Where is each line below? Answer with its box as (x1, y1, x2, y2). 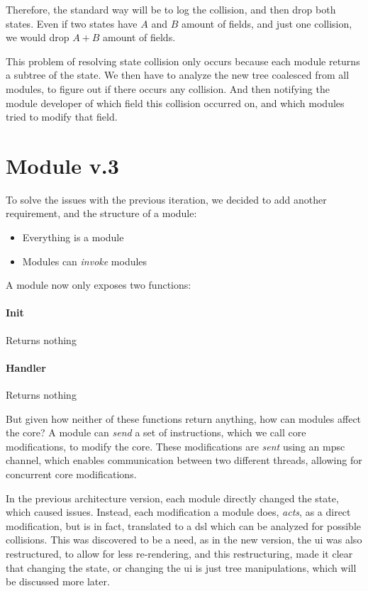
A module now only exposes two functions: (6, 277, 191, 292)
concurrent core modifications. (6, 467, 137, 481)
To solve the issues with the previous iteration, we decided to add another (6, 192, 327, 206)
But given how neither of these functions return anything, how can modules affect (6, 411, 362, 426)
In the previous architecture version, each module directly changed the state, (6, 490, 339, 505)
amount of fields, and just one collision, (181, 16, 352, 31)
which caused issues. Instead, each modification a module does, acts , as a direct (6, 504, 351, 519)
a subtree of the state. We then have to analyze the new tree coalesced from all (6, 67, 350, 82)
